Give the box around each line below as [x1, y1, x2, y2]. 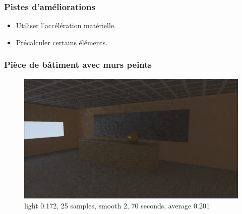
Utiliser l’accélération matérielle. [16, 20, 116, 31]
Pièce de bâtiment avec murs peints [4, 58, 152, 71]
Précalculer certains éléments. [16, 37, 108, 47]
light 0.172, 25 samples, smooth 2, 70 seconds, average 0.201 [24, 200, 210, 210]
